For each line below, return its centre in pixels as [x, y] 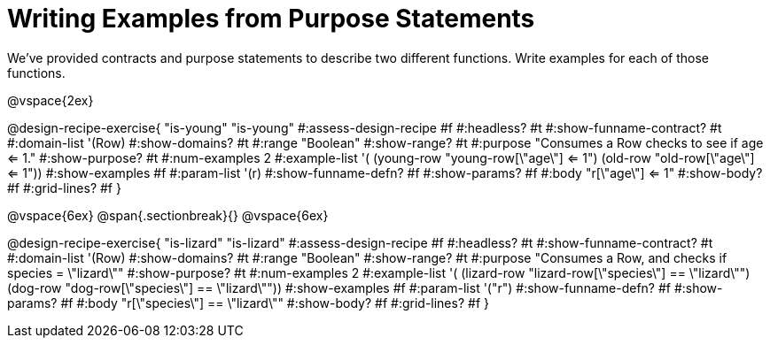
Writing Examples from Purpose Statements [271, 19]
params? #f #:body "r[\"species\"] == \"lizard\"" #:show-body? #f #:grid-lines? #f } [248, 303]
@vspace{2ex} [51, 100]
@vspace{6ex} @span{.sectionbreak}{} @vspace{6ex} [168, 215]
